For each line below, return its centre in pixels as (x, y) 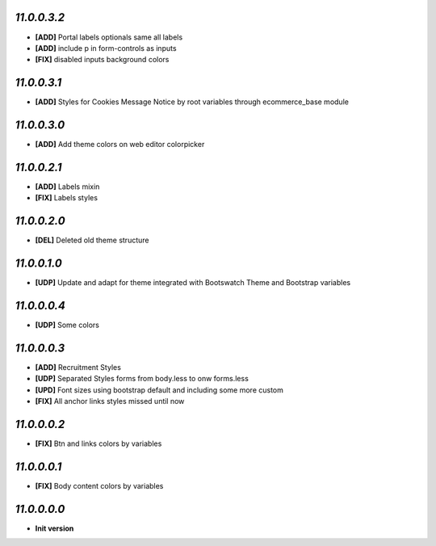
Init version (55, 528)
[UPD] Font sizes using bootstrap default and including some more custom (159, 390)
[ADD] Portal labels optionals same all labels (109, 37)
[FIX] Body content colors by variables (99, 486)
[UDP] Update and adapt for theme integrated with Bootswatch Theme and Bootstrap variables (193, 283)
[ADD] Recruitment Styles (78, 367)
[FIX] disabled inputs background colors (102, 60)
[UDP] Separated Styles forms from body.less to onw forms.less (142, 379)
